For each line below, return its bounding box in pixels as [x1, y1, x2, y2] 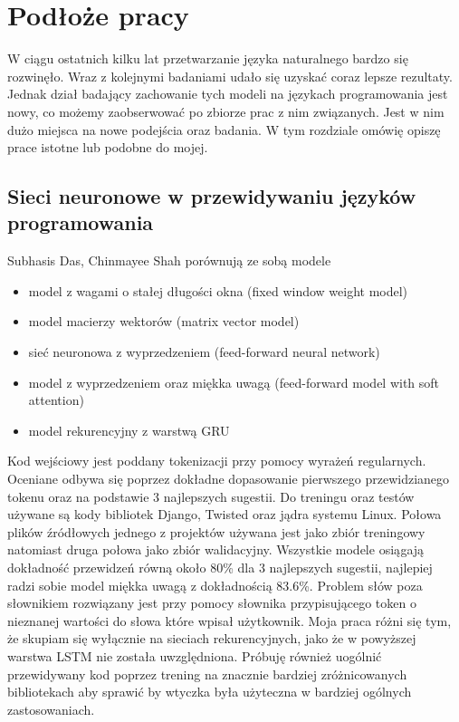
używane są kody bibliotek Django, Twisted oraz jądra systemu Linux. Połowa [7, 505, 442, 524]
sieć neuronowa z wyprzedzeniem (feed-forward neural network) [28, 342, 380, 361]
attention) [28, 390, 84, 409]
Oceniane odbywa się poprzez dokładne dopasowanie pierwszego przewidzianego [7, 469, 450, 488]
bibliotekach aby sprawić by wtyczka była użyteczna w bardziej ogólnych [7, 682, 412, 701]
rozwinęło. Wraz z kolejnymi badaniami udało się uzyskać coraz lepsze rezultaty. [7, 66, 453, 85]
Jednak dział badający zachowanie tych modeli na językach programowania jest [7, 84, 448, 103]
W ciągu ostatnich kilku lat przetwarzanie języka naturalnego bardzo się [7, 49, 408, 68]
